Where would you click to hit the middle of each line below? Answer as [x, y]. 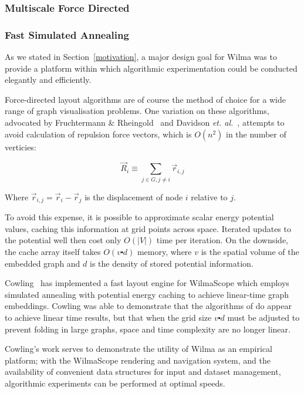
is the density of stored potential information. [172, 263]
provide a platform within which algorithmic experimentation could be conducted [151, 68]
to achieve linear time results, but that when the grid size [108, 317]
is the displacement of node [134, 196]
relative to [209, 196]
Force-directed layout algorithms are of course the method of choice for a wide [145, 99]
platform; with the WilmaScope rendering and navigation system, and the [138, 360]
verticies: [21, 147]
